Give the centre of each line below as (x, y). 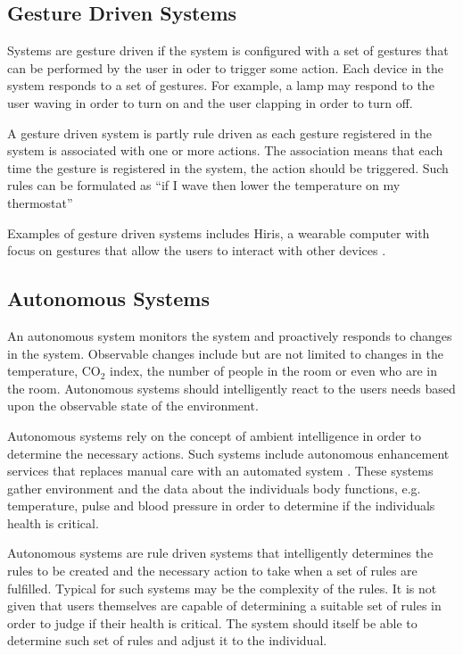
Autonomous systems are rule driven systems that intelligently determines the (220, 553)
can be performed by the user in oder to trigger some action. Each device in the (226, 67)
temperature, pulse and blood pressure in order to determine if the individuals (221, 506)
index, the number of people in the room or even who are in (273, 371)
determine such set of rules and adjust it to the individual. (167, 640)
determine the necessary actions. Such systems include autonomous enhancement (228, 453)
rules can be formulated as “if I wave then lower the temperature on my (204, 185)
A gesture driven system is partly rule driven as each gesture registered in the (220, 133)
